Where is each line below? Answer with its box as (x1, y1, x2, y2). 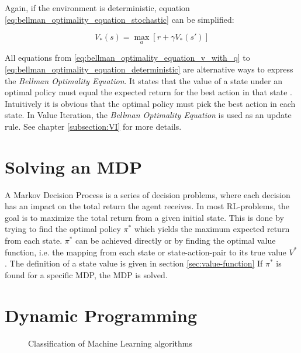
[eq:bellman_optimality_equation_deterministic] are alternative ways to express (5, 63, 293, 75)
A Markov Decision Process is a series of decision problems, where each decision (5, 188, 290, 200)
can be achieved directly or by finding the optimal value (75, 234, 276, 247)
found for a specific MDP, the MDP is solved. (5, 268, 168, 281)
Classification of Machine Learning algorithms (28, 337, 192, 349)
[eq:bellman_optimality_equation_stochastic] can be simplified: (5, 13, 234, 25)
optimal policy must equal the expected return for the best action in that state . (5, 86, 292, 98)
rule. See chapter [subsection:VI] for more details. (5, 120, 182, 132)
